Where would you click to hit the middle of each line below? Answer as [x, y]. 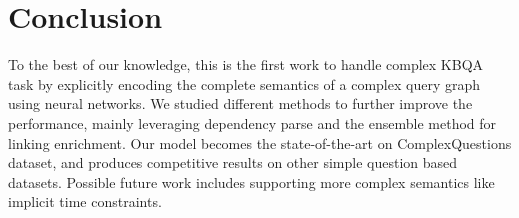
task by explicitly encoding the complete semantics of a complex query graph [244, 83]
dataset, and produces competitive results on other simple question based [233, 162]
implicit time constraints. [85, 201]
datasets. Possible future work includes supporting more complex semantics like [251, 181]
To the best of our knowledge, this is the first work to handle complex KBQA [246, 64]
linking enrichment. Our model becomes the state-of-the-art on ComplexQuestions [260, 142]
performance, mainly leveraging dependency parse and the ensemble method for [252, 122]
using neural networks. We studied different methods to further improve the [240, 103]
